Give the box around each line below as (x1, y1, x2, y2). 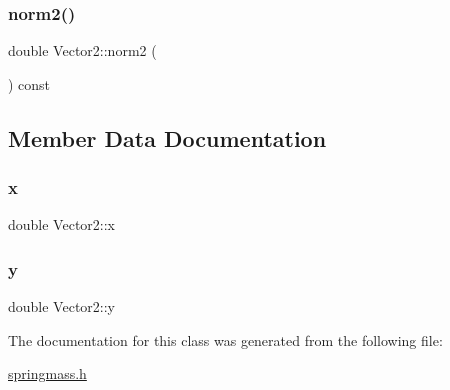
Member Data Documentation (8, 122, 327, 153)
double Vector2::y (8, 296, 116, 317)
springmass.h (8, 363, 87, 384)
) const (8, 73, 51, 94)
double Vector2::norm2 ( (8, 40, 157, 61)
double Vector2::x (8, 214, 116, 235)
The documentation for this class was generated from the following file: (8, 329, 443, 350)
